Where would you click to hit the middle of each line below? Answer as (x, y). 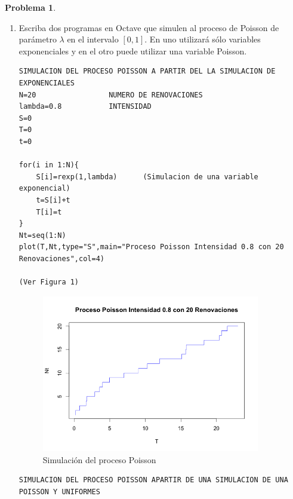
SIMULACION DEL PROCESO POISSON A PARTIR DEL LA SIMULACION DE (147, 71)
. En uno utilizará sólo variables (203, 39)
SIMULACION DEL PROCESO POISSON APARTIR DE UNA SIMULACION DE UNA (153, 480)
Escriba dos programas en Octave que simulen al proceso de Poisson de (149, 27)
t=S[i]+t (53, 200)
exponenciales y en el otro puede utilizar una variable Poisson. (133, 50)
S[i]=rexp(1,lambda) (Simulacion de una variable (147, 177)
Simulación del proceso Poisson (99, 459)
